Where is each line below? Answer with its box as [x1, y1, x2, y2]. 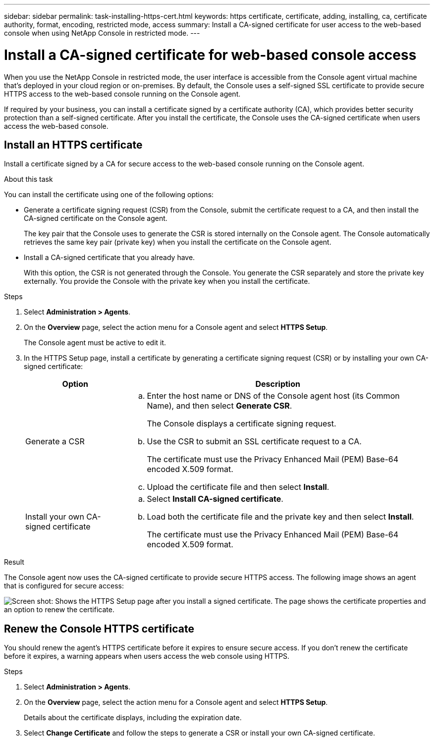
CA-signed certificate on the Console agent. [24, 214, 167, 223]
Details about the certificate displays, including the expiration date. [24, 713, 242, 722]
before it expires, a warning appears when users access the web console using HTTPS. [4, 652, 290, 661]
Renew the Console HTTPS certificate [4, 622, 194, 635]
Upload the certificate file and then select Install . [147, 482, 329, 492]
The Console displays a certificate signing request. [147, 419, 336, 429]
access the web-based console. [4, 121, 108, 130]
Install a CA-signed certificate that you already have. [24, 253, 195, 262]
